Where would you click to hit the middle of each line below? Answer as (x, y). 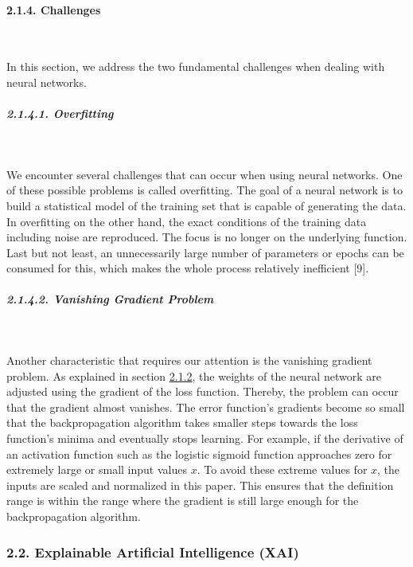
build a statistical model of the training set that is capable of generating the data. (206, 205)
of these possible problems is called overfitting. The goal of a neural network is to (205, 190)
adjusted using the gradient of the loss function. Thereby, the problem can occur (203, 391)
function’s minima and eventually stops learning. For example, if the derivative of (205, 438)
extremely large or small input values (97, 469)
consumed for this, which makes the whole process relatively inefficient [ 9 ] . (188, 268)
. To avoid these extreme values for (282, 469)
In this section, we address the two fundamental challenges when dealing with (196, 66)
